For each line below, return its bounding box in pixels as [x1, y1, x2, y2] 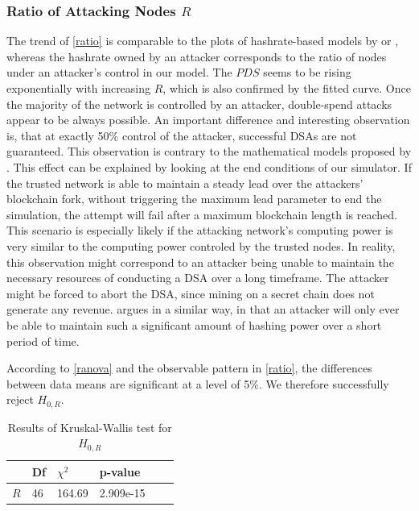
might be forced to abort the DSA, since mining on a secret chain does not [6, 285, 375, 301]
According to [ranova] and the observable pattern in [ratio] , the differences [6, 359, 372, 376]
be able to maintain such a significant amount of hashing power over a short [6, 316, 382, 333]
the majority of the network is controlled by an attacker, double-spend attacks [6, 95, 392, 112]
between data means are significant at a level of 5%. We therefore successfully [6, 375, 389, 392]
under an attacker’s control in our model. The [6, 64, 232, 81]
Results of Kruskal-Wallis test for [7, 418, 172, 435]
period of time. [6, 332, 80, 349]
